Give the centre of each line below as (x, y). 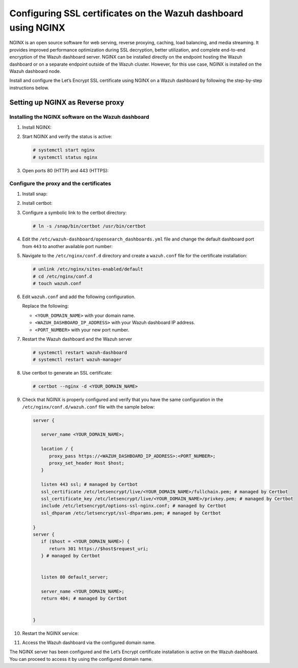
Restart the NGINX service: (50, 633)
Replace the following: (45, 306)
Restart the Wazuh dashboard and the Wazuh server (77, 339)
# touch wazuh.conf (57, 284)
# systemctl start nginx (64, 150)
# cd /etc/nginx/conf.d (63, 276)
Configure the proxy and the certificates (60, 183)
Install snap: (35, 194)
